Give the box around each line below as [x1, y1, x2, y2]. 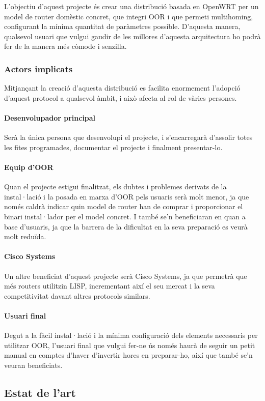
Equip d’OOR [4, 161, 54, 172]
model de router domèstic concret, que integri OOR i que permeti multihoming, [4, 11, 253, 21]
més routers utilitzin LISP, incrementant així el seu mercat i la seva [4, 280, 215, 291]
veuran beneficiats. [4, 359, 63, 370]
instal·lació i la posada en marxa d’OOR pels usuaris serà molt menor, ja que [4, 191, 249, 202]
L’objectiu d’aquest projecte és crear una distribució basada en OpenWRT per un [4, 1, 259, 11]
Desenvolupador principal [4, 112, 96, 123]
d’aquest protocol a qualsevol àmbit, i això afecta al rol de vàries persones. [4, 92, 237, 103]
